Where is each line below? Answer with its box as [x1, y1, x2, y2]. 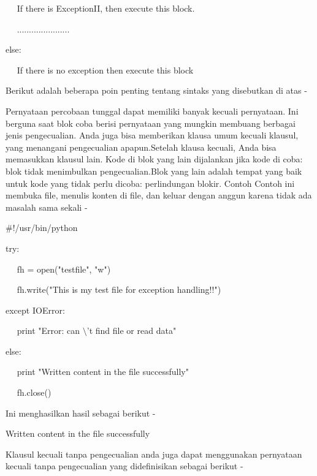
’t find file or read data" [86, 324, 177, 337]
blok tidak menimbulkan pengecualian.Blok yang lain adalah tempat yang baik [6, 164, 302, 177]
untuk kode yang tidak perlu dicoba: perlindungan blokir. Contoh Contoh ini [6, 176, 295, 189]
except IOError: [6, 303, 65, 316]
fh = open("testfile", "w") [17, 262, 111, 275]
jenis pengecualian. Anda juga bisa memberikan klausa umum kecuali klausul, [6, 129, 299, 142]
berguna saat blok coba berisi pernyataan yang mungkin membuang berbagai [6, 116, 296, 129]
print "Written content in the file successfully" [17, 365, 189, 378]
